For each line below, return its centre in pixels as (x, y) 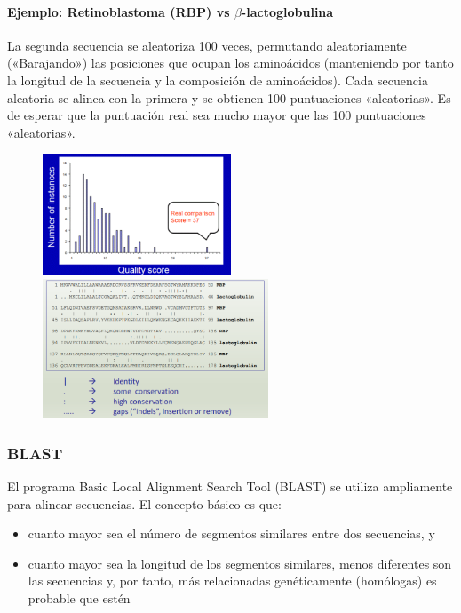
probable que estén (79, 597)
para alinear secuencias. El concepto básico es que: (144, 503)
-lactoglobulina (287, 11)
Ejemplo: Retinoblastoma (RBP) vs (119, 11)
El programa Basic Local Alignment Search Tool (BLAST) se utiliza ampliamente (230, 486)
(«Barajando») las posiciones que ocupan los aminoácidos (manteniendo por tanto (230, 63)
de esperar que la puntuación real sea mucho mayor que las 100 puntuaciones (217, 115)
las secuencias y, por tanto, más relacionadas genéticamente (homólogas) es (232, 581)
